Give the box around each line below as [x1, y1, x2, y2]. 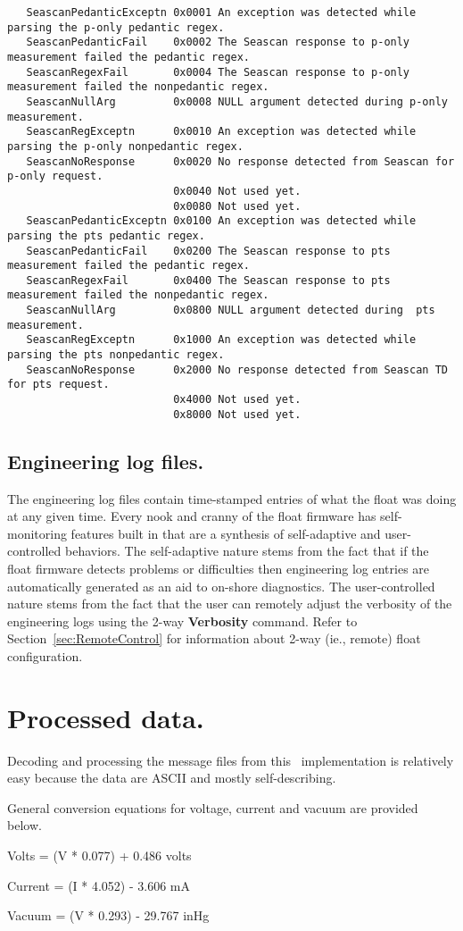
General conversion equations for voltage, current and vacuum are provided [7, 798, 418, 817]
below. [7, 816, 42, 835]
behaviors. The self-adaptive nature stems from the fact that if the [64, 541, 429, 560]
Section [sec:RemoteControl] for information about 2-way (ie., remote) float [7, 629, 421, 648]
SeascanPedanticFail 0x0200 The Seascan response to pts [26, 244, 391, 257]
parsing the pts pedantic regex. [7, 229, 205, 242]
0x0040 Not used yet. [173, 184, 302, 197]
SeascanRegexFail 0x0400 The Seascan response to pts [26, 273, 391, 287]
